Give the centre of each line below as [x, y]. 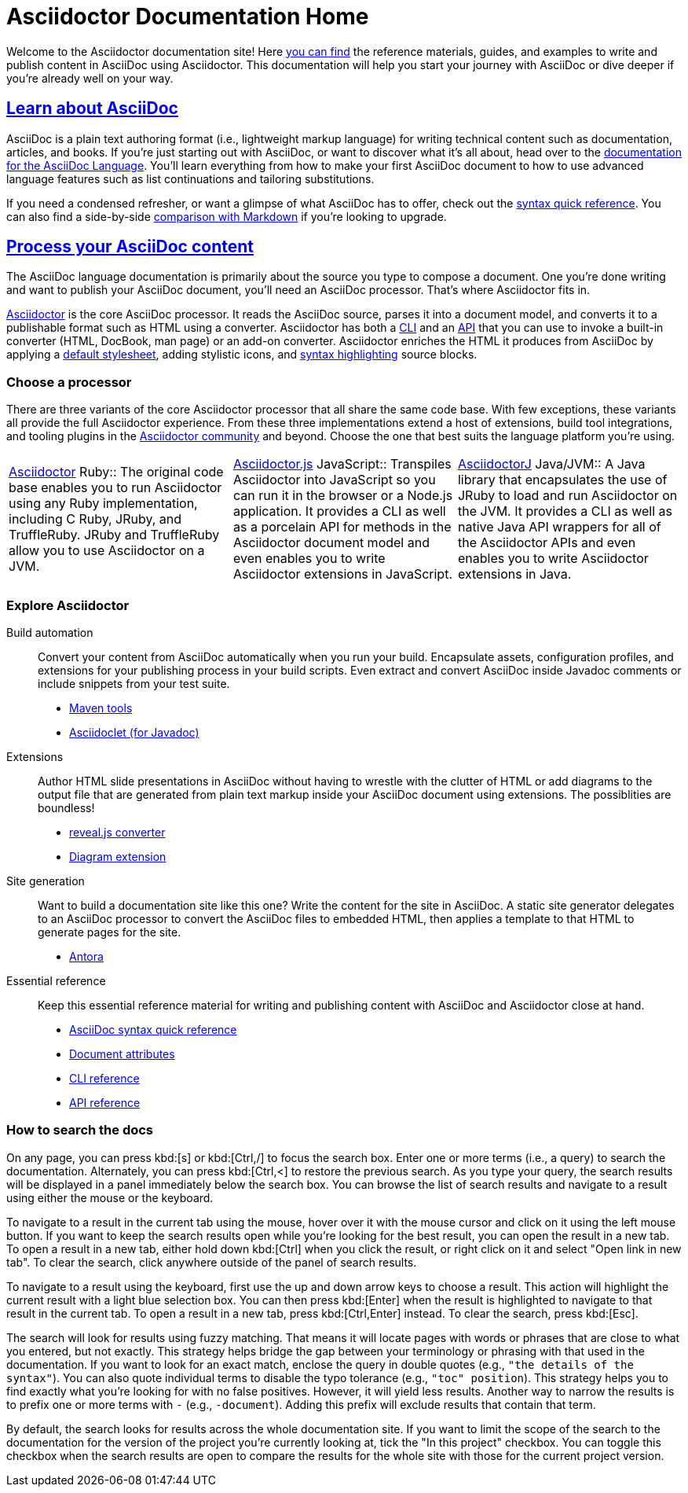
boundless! [66, 807]
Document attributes [122, 1054]
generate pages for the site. [110, 932]
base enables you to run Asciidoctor [115, 488]
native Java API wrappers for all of [559, 527]
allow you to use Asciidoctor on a [107, 551]
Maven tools [101, 708]
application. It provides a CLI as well [339, 511]
